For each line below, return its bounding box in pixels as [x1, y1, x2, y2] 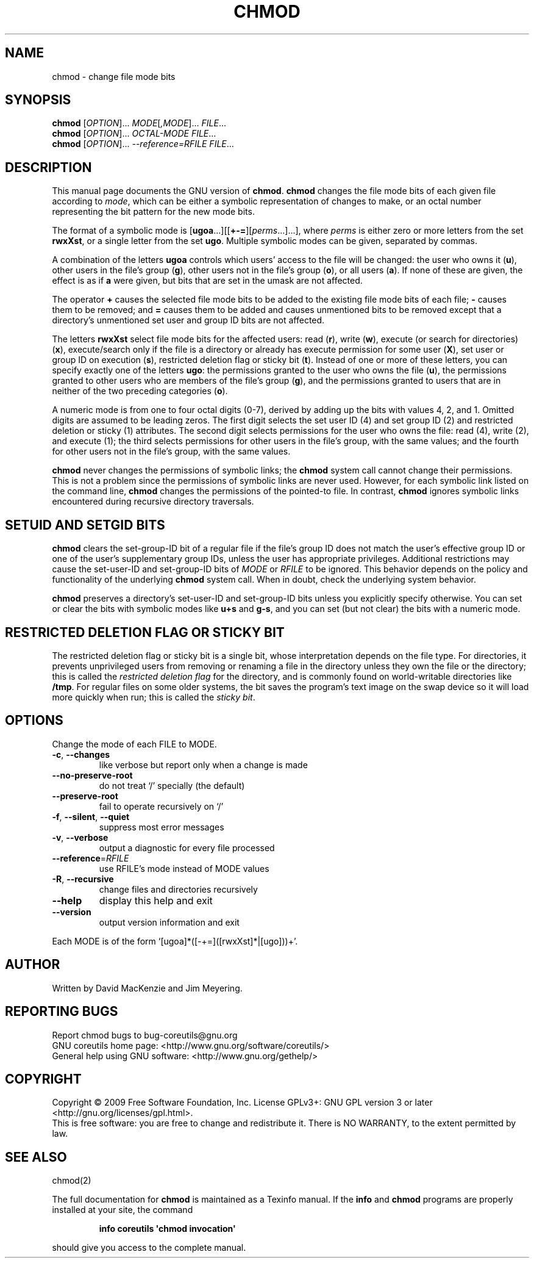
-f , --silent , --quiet [52, 811, 130, 822]
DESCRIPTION [5, 159, 92, 175]
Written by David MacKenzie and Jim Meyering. [52, 982, 243, 993]
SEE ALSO [5, 1149, 67, 1165]
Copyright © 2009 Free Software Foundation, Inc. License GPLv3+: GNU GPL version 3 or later [52, 1097, 433, 1108]
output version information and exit [99, 916, 240, 927]
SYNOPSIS [5, 92, 71, 108]
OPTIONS [5, 713, 63, 729]
